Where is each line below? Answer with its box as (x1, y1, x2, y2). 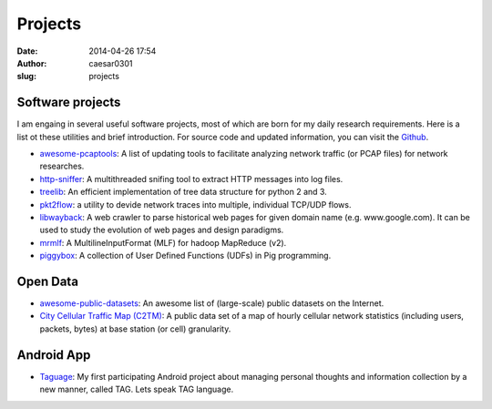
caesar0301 (88, 57, 133, 68)
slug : (16, 71, 36, 82)
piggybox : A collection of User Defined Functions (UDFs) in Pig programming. (39, 251, 332, 261)
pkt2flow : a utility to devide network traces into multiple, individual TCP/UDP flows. (39, 199, 352, 210)
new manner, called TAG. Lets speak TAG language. (39, 383, 234, 395)
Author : (16, 57, 47, 68)
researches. (39, 160, 85, 172)
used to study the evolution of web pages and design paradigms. (39, 224, 284, 236)
